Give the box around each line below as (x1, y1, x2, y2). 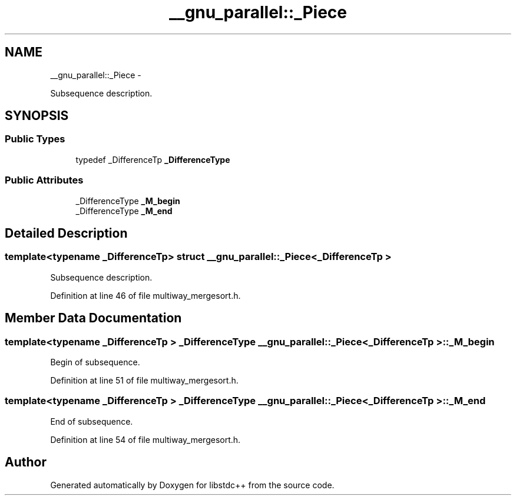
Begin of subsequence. (50, 357, 140, 367)
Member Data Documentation (5, 311, 182, 326)
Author (5, 455, 47, 470)
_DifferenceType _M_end (75, 205, 173, 216)
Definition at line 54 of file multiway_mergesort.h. (50, 434, 241, 445)
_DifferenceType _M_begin (75, 195, 180, 206)
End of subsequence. (50, 416, 133, 426)
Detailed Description (5, 225, 128, 241)
